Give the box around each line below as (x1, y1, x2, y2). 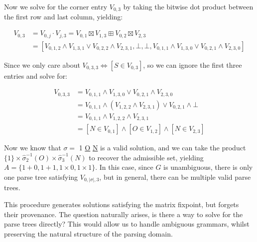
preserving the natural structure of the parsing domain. (4, 228, 173, 239)
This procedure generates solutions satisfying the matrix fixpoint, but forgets (4, 199, 239, 210)
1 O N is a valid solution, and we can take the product (79, 142, 246, 153)
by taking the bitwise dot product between (123, 1, 254, 11)
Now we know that (4, 142, 61, 153)
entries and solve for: (4, 70, 68, 81)
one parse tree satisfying (4, 171, 78, 182)
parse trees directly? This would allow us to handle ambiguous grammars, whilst (4, 219, 250, 229)
